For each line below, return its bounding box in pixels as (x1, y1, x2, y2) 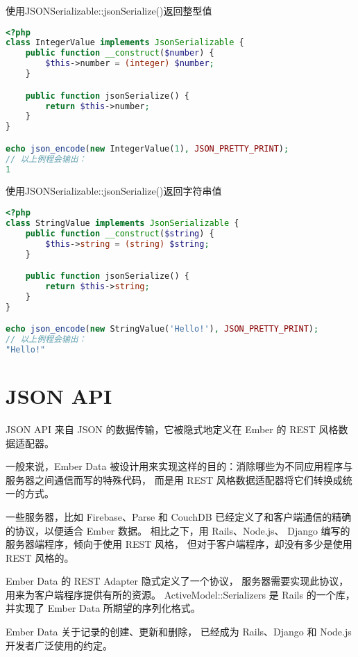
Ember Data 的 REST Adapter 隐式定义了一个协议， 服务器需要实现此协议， (6, 574, 349, 588)
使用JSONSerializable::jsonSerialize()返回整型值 (6, 3, 212, 17)
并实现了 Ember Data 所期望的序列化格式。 (6, 601, 201, 615)
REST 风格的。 (6, 550, 74, 565)
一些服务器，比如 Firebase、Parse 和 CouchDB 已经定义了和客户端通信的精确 (6, 509, 352, 524)
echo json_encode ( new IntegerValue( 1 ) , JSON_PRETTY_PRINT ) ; (6, 143, 289, 154)
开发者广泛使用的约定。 (6, 638, 112, 652)
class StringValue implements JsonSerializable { (6, 218, 239, 228)
